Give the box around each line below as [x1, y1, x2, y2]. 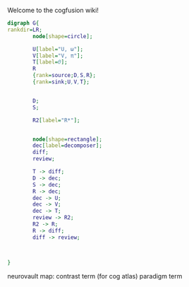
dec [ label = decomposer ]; [32, 142, 102, 149]
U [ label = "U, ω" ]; [32, 45, 83, 52]
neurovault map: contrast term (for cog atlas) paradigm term [7, 271, 183, 280]
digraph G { [7, 20, 39, 27]
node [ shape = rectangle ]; [32, 136, 102, 143]
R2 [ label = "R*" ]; [32, 117, 80, 124]
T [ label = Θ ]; [32, 59, 68, 66]
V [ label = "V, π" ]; [32, 52, 83, 59]
